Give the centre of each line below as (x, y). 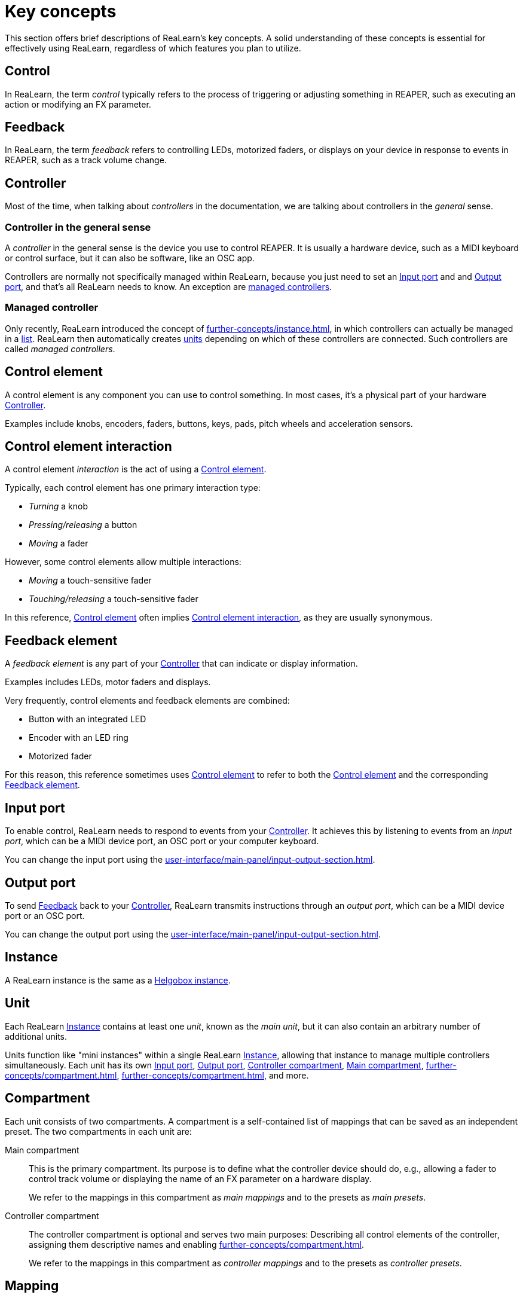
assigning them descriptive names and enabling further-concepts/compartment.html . (197, 1244)
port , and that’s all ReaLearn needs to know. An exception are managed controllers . (169, 287)
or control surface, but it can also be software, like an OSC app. (130, 258)
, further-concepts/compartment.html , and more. (213, 1075)
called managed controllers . (60, 349)
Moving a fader (59, 543)
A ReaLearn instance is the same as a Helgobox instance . (118, 980)
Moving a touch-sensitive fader (90, 581)
